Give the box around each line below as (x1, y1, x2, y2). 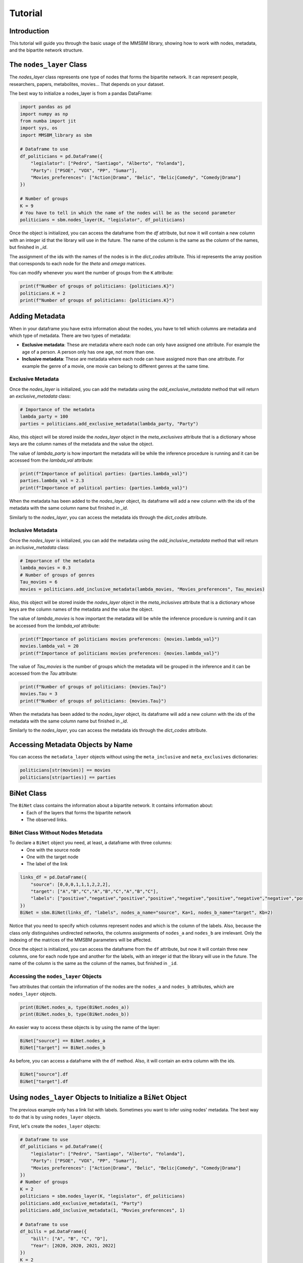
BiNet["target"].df (20, 1079, 68, 1084)
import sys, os (20, 125, 58, 131)
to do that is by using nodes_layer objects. (9, 1114, 102, 1120)
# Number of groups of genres (20, 572, 95, 578)
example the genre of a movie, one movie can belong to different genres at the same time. (22, 363, 210, 369)
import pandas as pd (20, 104, 71, 110)
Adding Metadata (9, 312, 66, 321)
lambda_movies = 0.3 (20, 565, 71, 571)
